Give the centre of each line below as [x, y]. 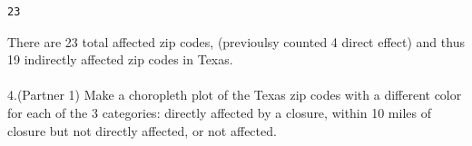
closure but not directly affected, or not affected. [142, 130]
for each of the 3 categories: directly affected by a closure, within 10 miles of [219, 112]
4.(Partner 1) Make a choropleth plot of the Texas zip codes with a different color [235, 95]
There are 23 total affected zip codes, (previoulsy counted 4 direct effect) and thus [236, 41]
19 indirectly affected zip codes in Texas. [120, 59]
